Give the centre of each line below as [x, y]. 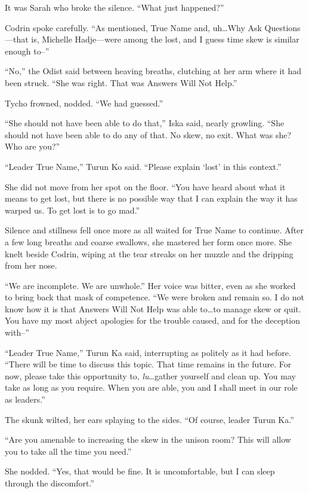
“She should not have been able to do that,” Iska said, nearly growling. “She [145, 123]
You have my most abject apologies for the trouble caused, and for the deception [153, 320]
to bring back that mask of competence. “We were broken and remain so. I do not [154, 297]
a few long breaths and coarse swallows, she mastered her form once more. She [149, 241]
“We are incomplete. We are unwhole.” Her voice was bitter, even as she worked [150, 285]
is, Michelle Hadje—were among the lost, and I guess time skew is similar [165, 39]
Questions [282, 27]
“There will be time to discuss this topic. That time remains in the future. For [148, 364]
